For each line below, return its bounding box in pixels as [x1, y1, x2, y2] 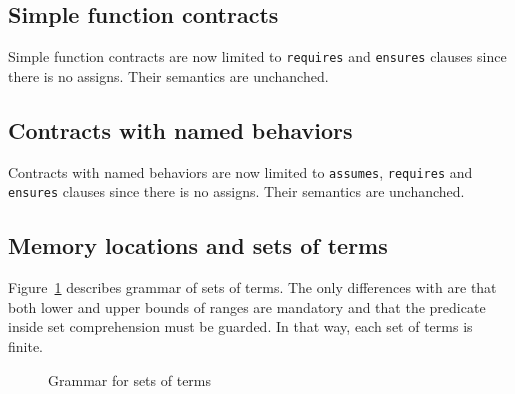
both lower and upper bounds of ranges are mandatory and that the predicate [8, 296, 486, 317]
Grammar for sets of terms [48, 369, 212, 390]
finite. [8, 335, 44, 356]
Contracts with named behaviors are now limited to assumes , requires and [8, 161, 473, 182]
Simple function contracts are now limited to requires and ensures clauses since [8, 46, 507, 67]
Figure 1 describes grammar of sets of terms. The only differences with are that [8, 277, 497, 298]
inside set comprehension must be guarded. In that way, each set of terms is [8, 316, 473, 337]
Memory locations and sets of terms [8, 230, 388, 261]
